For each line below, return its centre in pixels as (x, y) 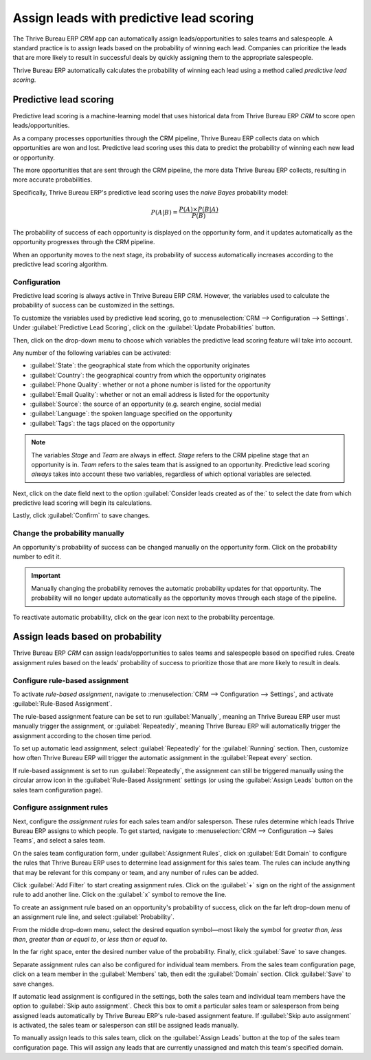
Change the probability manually (69, 533)
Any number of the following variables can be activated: (92, 353)
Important (46, 576)
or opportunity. (34, 158)
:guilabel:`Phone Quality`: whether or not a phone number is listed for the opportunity (150, 385)
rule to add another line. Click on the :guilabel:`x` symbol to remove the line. (120, 895)
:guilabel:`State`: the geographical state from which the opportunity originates (140, 365)
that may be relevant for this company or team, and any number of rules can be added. (136, 872)
